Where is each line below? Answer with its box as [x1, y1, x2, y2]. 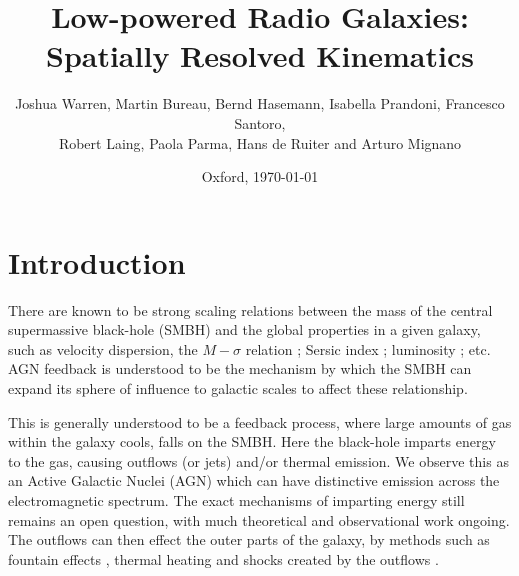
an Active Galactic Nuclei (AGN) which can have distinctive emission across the [8, 470, 500, 491]
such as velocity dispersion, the [8, 338, 198, 359]
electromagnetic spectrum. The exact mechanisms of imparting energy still [8, 489, 465, 510]
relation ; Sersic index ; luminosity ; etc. [245, 338, 491, 359]
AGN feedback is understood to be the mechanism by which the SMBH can [8, 358, 472, 379]
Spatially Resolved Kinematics [45, 35, 474, 76]
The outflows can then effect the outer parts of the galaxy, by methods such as [8, 529, 490, 550]
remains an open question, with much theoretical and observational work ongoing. [8, 509, 510, 530]
